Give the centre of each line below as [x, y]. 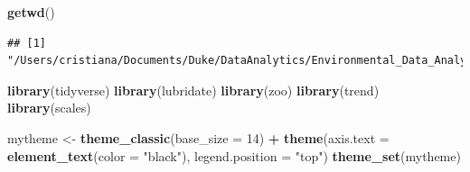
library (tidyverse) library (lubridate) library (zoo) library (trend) [193, 90]
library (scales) [49, 108]
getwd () [31, 12]
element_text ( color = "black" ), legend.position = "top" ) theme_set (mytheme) [234, 155]
